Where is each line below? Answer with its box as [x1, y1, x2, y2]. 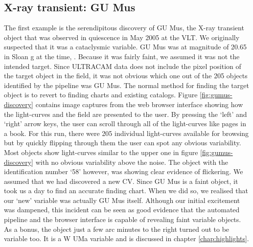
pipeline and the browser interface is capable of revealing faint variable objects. [4, 214, 241, 225]
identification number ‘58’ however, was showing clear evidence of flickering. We [4, 166, 243, 177]
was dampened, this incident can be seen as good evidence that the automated [4, 204, 240, 215]
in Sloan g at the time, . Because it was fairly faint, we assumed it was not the [4, 51, 240, 61]
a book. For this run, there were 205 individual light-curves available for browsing [4, 128, 249, 138]
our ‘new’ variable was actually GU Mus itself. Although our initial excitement [4, 195, 240, 205]
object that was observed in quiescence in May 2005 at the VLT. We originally [4, 32, 240, 42]
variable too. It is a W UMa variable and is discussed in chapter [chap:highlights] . [4, 233, 249, 244]
